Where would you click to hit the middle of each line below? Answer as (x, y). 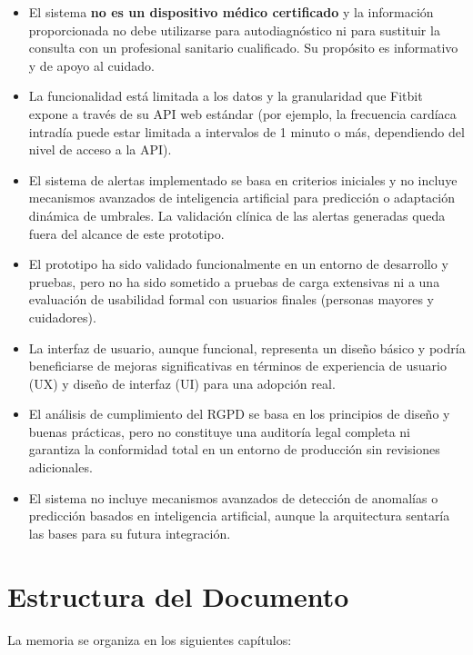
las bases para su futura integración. (130, 533)
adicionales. (60, 467)
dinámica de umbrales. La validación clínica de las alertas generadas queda (237, 215)
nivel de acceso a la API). (100, 149)
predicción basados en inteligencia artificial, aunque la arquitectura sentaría (239, 516)
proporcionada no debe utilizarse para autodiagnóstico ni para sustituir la (234, 30)
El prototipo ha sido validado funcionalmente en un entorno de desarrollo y (238, 264)
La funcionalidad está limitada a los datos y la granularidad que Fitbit (226, 96)
